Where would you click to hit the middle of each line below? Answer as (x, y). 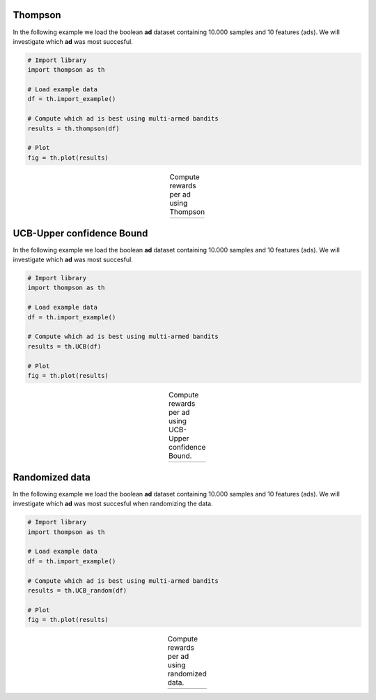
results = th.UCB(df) (64, 346)
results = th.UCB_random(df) (77, 590)
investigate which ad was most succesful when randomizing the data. (113, 504)
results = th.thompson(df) (73, 128)
